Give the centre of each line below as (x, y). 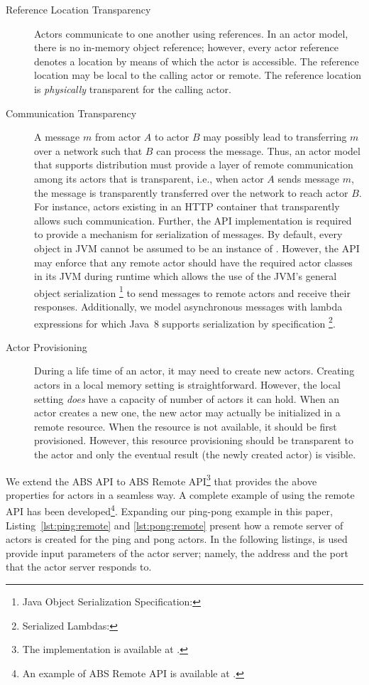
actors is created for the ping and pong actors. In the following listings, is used (177, 539)
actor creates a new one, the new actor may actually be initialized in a (187, 412)
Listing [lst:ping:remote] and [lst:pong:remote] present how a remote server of (175, 525)
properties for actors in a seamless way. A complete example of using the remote (180, 494)
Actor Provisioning (46, 346)
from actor (118, 137)
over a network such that (88, 150)
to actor (172, 137)
